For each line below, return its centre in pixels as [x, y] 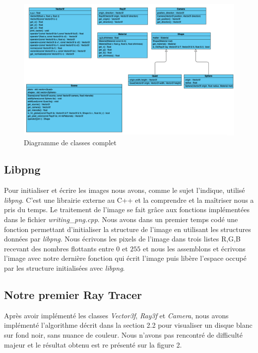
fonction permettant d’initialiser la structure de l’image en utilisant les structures [128, 229]
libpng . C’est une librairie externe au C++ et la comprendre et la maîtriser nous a [129, 200]
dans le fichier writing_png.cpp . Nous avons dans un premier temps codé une [121, 219]
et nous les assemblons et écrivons [194, 248]
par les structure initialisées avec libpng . [64, 267]
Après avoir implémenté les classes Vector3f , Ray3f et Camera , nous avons [116, 315]
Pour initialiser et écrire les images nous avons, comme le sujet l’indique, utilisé [125, 190]
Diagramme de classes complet [70, 143]
